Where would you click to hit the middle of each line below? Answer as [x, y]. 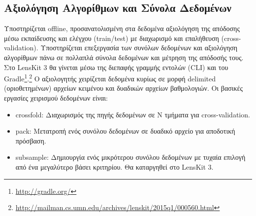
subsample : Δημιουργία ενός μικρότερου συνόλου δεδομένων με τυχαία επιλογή [130, 157]
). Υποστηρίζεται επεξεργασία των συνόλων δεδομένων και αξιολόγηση [136, 48]
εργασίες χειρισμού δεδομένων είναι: [56, 98]
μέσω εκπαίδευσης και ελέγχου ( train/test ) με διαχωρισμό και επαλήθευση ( [114, 38]
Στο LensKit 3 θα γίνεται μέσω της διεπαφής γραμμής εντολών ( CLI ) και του [116, 67]
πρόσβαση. [31, 140]
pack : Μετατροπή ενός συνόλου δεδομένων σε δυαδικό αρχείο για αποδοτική [125, 131]
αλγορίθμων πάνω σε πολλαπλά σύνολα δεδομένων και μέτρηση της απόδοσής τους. [124, 57]
